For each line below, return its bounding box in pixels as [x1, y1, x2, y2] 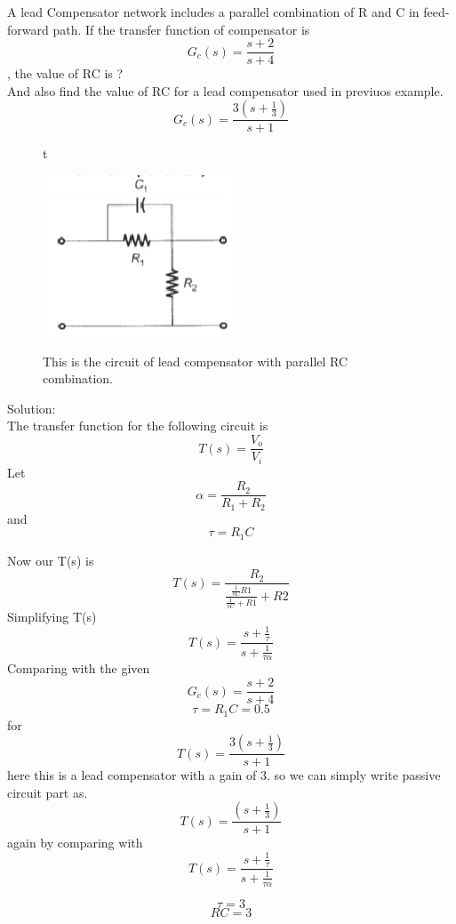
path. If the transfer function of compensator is [52, 20, 310, 38]
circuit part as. [7, 783, 88, 801]
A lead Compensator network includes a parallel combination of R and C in [7, 3, 420, 20]
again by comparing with [7, 833, 143, 852]
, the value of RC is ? [7, 64, 124, 83]
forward [7, 20, 49, 38]
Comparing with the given [7, 659, 150, 678]
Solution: [7, 398, 56, 417]
